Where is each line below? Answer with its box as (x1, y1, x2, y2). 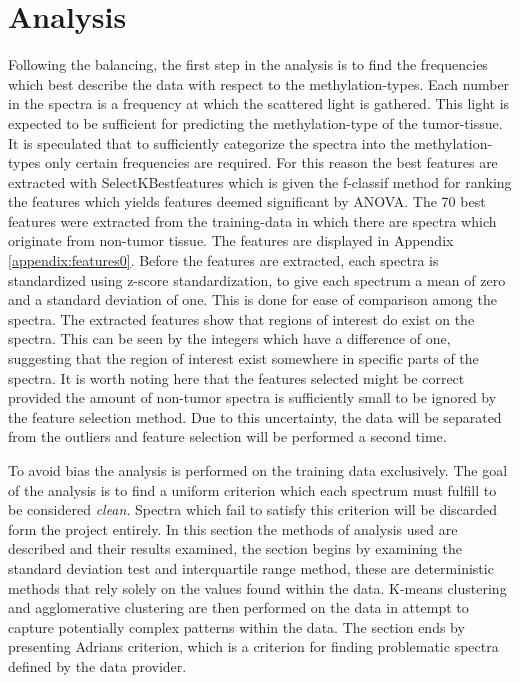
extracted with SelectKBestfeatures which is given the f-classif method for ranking (8, 171, 512, 192)
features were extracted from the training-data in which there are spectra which (8, 210, 497, 231)
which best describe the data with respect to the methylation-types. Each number (8, 73, 510, 94)
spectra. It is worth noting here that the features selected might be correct (8, 367, 465, 388)
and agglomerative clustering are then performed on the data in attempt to (8, 597, 469, 618)
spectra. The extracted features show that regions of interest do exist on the (8, 308, 475, 329)
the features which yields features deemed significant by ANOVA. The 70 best (8, 191, 486, 212)
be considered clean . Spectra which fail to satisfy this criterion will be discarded (8, 499, 498, 520)
